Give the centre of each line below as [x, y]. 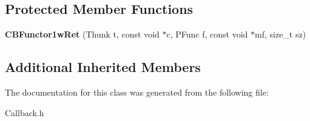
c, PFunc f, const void [207, 34]
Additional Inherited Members [103, 67]
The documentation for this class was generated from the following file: [137, 92]
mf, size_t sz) [281, 34]
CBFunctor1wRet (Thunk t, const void [82, 34]
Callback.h [25, 112]
